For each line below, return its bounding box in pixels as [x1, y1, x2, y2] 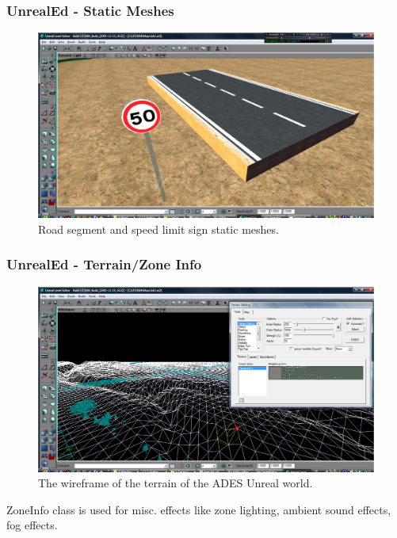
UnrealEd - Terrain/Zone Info [6, 254, 202, 274]
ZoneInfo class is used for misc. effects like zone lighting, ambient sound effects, [6, 501, 391, 517]
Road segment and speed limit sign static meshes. [38, 220, 279, 237]
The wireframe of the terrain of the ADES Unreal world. [38, 475, 313, 491]
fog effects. [6, 517, 58, 533]
